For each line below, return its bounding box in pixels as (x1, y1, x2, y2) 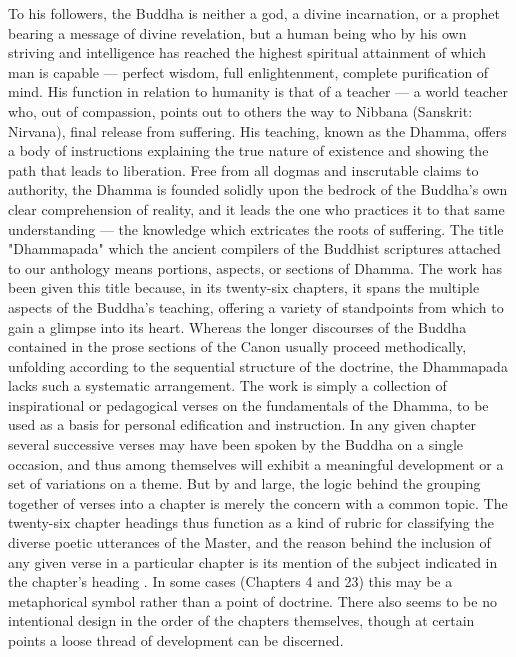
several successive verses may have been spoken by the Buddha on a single (8, 434, 464, 455)
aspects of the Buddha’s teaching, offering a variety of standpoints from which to (8, 296, 504, 317)
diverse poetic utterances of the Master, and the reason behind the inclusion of (8, 532, 491, 553)
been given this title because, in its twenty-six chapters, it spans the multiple (8, 277, 480, 298)
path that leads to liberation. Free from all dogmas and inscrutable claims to (8, 159, 479, 180)
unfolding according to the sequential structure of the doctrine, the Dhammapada (8, 355, 508, 376)
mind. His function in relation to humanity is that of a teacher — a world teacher (8, 81, 509, 102)
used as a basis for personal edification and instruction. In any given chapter (8, 414, 477, 435)
